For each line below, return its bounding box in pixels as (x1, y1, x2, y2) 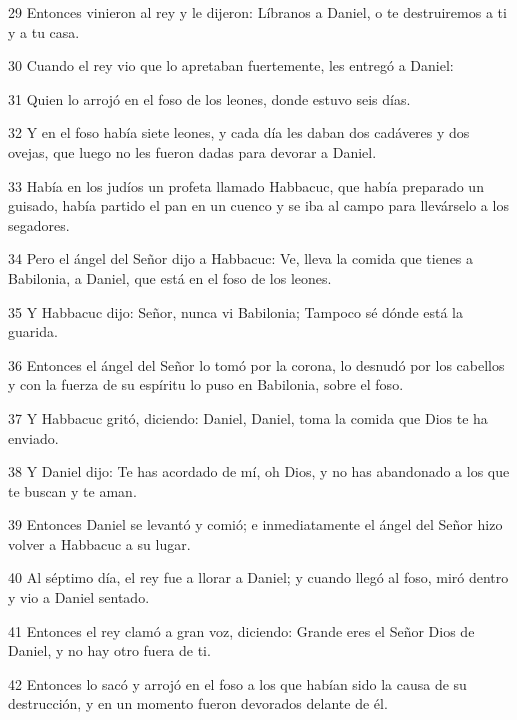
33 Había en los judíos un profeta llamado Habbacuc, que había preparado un (8, 175, 484, 196)
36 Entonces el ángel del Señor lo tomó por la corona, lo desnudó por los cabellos (8, 354, 505, 375)
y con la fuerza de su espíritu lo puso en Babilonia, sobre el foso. (8, 374, 404, 395)
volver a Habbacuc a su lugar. (8, 533, 191, 554)
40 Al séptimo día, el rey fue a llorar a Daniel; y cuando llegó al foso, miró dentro (8, 567, 509, 588)
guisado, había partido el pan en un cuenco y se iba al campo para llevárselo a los (8, 195, 509, 216)
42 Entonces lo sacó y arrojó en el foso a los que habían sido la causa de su (8, 673, 467, 694)
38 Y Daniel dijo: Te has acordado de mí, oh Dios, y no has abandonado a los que (8, 461, 510, 482)
